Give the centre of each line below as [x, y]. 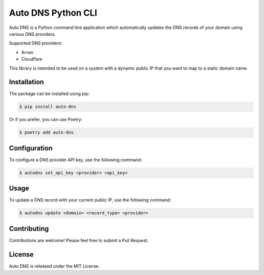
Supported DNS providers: [36, 43]
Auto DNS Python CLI [53, 13]
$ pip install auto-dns [48, 107]
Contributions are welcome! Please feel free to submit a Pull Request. [79, 240]
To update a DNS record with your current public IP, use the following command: [90, 200]
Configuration [31, 148]
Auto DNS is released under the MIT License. [54, 266]
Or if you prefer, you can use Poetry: [46, 120]
